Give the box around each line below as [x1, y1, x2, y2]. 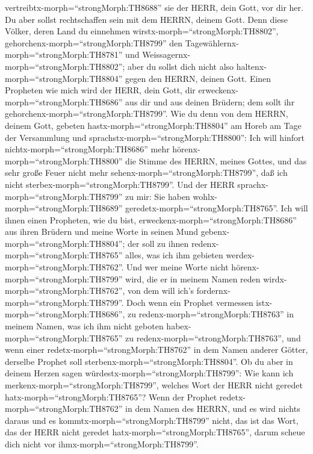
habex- [166, 320, 191, 332]
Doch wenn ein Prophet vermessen [126, 296, 253, 308]
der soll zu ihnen [128, 237, 189, 249]
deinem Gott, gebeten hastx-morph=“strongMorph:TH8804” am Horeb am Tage [5, 119, 302, 131]
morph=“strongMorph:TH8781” [5, 48, 123, 61]
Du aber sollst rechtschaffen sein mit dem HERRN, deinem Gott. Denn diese [5, 13, 288, 25]
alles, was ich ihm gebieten [125, 249, 223, 261]
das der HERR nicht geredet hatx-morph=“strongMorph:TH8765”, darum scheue [5, 426, 305, 438]
